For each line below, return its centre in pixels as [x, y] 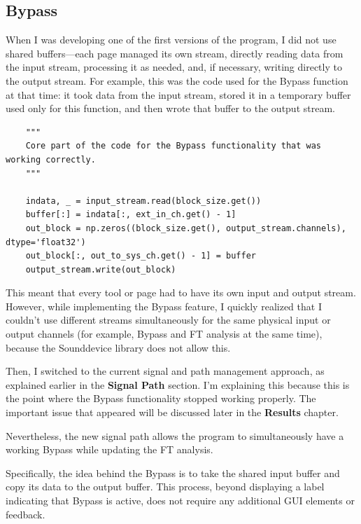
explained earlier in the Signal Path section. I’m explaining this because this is [178, 384]
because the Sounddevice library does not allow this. [118, 347]
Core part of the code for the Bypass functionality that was [174, 146]
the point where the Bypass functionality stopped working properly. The [161, 398]
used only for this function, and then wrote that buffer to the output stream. [170, 108]
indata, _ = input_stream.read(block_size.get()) [143, 201]
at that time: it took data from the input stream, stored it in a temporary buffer [178, 94]
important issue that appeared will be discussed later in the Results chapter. [172, 412]
